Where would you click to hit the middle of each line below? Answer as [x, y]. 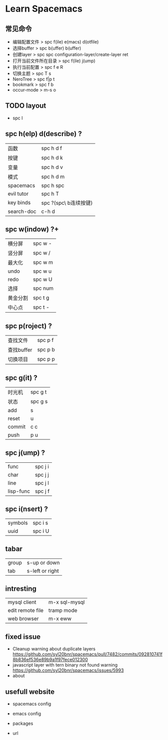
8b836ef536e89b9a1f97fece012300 [50, 660]
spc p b [46, 350]
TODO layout [26, 106]
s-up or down [43, 562]
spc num [43, 288]
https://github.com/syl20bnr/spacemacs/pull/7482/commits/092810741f [88, 654]
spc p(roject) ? [29, 326]
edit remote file [26, 611]
